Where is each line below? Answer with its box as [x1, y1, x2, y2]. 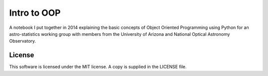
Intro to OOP [9, 7, 61, 18]
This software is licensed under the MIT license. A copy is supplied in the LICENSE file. [9, 64, 187, 70]
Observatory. [9, 38, 36, 44]
